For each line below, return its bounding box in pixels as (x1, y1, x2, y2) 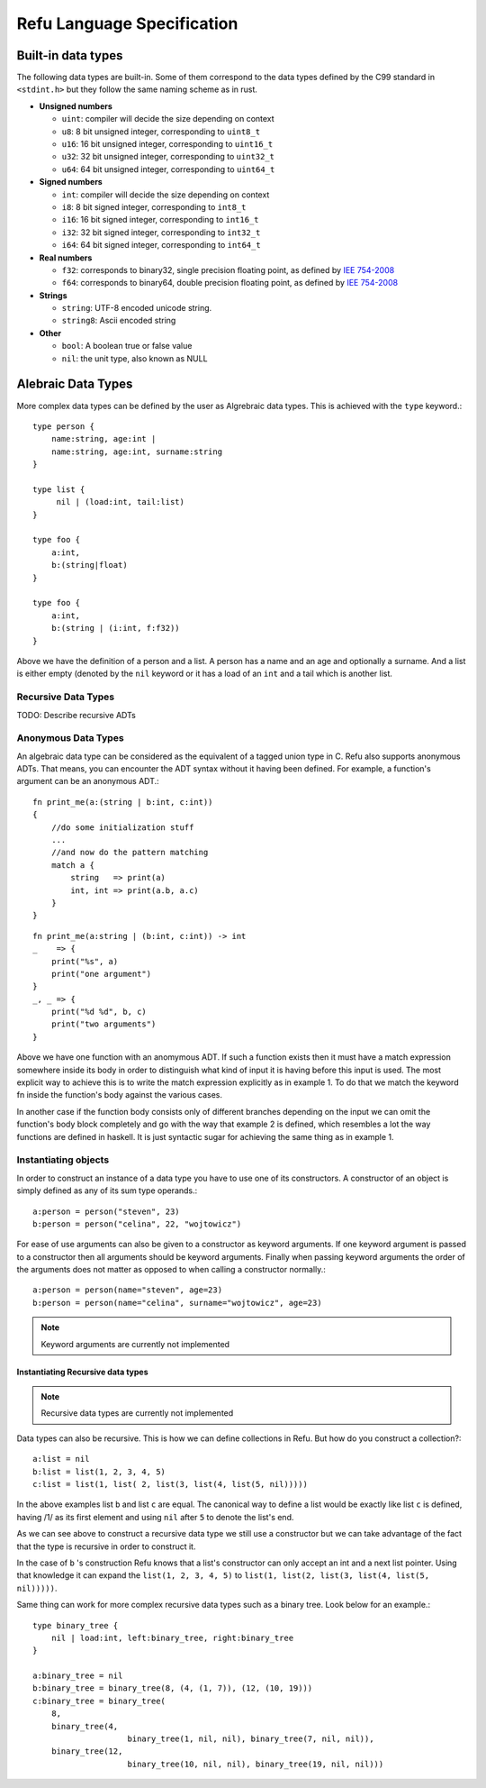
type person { (32, 421, 94, 432)
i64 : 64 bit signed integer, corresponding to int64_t (61, 240, 261, 251)
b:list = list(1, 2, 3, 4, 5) (32, 1466, 166, 1477)
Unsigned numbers (39, 100, 112, 112)
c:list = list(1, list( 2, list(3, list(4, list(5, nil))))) (32, 1479, 308, 1489)
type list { (32, 484, 85, 495)
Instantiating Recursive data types (16, 1366, 148, 1377)
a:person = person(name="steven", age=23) (32, 1285, 223, 1295)
